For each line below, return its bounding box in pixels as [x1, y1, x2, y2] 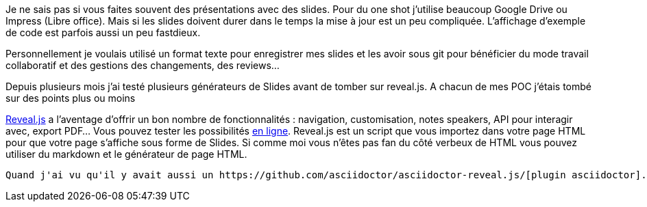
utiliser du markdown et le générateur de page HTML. [5, 148, 247, 160]
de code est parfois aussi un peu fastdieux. [5, 27, 201, 38]
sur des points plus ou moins [5, 92, 136, 104]
